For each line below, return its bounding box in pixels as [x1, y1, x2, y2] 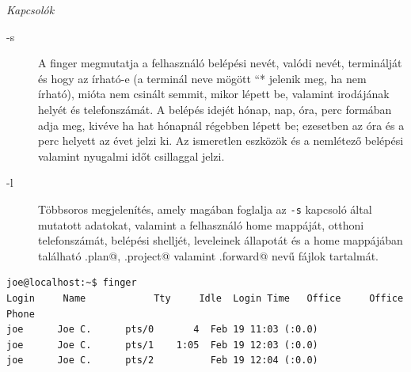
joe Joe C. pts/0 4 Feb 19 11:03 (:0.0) [6, 324, 318, 336]
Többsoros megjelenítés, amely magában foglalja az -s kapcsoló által [38, 200, 372, 217]
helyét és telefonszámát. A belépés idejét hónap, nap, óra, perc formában [38, 101, 392, 117]
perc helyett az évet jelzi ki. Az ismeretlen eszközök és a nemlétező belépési [38, 132, 404, 149]
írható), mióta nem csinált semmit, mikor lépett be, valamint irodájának [38, 85, 390, 102]
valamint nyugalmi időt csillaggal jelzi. [38, 147, 225, 164]
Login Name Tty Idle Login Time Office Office [6, 292, 404, 304]
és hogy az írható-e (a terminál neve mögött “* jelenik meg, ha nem [38, 70, 367, 86]
